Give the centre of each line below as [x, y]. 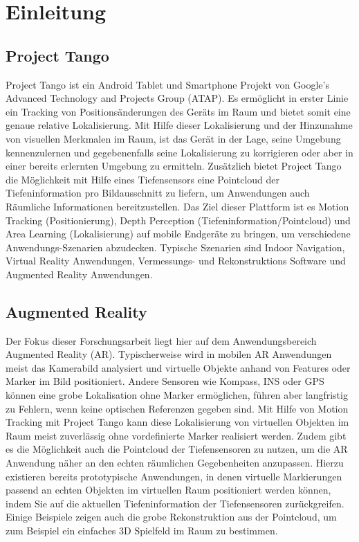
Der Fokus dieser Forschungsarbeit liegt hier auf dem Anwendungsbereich [161, 340]
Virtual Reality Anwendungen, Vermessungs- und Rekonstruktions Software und [176, 261]
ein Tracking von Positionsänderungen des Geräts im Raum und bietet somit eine [178, 111]
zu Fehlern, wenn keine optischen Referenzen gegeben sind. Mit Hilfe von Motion [177, 408]
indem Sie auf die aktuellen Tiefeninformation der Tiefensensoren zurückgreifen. [175, 503]
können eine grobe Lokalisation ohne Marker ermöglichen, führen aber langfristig [177, 395]
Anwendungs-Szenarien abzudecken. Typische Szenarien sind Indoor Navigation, [175, 247]
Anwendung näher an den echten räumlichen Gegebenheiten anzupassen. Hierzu [175, 463]
